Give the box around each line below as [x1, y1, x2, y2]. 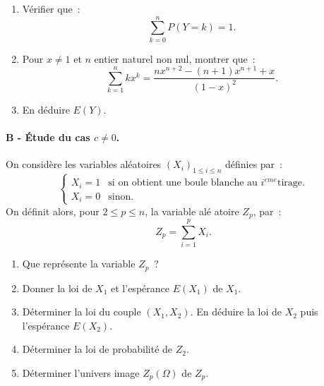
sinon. [108, 191, 134, 202]
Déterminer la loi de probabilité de [22, 342, 173, 356]
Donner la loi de [22, 280, 92, 295]
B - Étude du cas [6, 129, 90, 144]
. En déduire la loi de [190, 304, 282, 319]
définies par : [224, 157, 282, 171]
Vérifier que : [22, 1, 80, 16]
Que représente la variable [22, 256, 136, 271]
